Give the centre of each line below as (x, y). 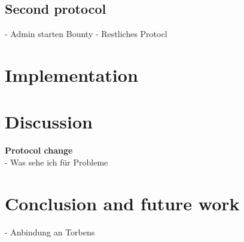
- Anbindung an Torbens (50, 232)
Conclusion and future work (122, 203)
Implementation (71, 74)
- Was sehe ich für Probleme (57, 162)
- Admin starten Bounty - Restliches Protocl (86, 34)
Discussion (49, 122)
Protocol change (39, 150)
